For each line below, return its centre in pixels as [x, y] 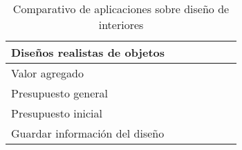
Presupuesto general [60, 93]
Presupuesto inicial [57, 113]
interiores [121, 25]
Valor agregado [47, 73]
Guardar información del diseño [88, 133]
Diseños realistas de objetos [88, 52]
